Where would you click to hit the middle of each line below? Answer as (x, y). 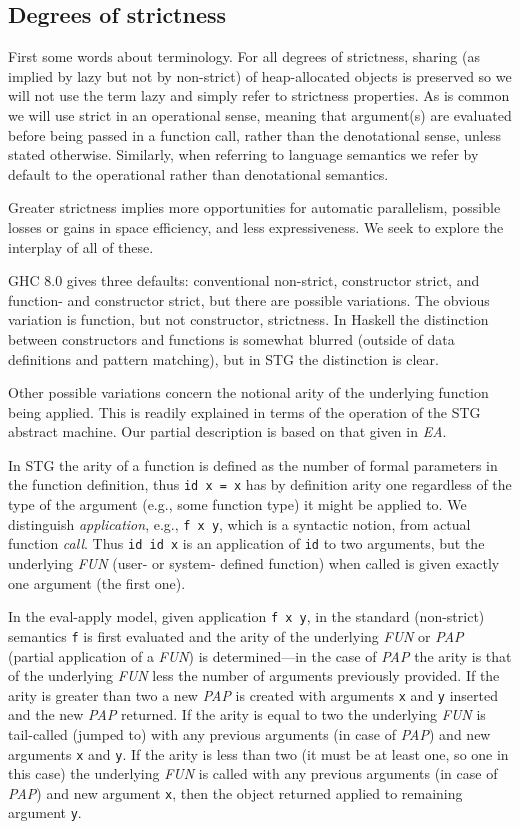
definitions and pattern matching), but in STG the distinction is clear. (223, 358)
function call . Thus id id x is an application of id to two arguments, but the (246, 543)
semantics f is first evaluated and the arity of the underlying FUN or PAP (236, 635)
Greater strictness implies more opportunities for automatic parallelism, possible (254, 207)
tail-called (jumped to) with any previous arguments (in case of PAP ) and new (249, 733)
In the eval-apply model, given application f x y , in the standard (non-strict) (246, 616)
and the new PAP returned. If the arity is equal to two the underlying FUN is (247, 714)
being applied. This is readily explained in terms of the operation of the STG (244, 411)
